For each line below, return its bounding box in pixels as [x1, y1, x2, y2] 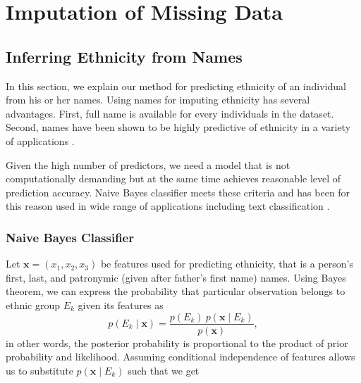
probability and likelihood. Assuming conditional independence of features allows [6, 349, 355, 364]
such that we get [128, 363, 200, 377]
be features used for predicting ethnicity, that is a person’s [100, 256, 353, 271]
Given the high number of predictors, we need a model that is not [6, 157, 290, 172]
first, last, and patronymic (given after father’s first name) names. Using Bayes [6, 270, 346, 284]
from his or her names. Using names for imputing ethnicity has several [6, 92, 310, 107]
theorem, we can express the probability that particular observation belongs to [6, 284, 345, 299]
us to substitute [6, 363, 73, 377]
